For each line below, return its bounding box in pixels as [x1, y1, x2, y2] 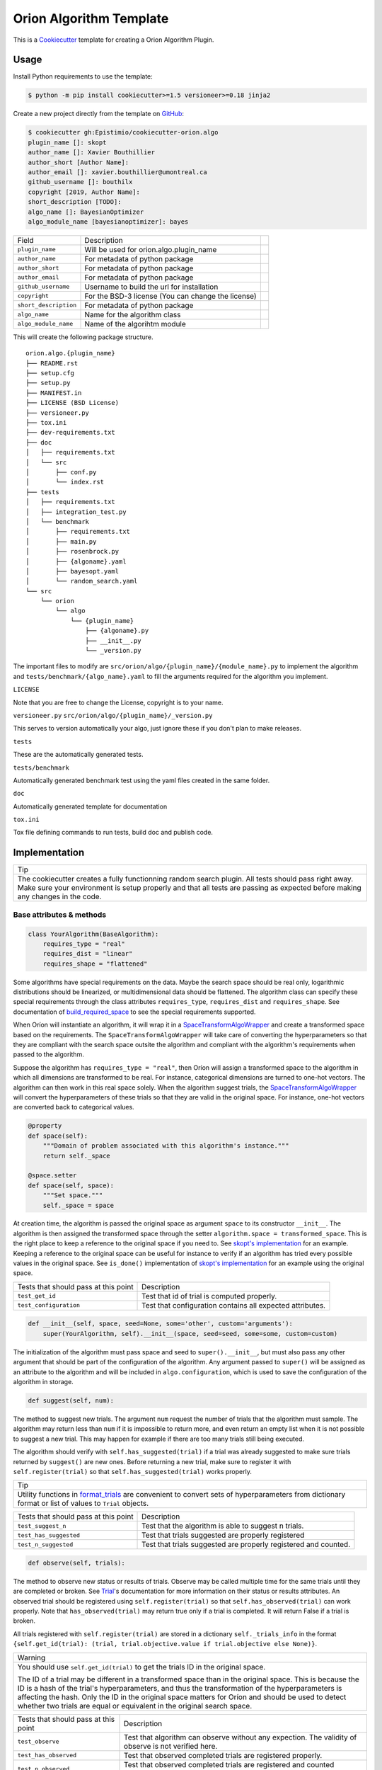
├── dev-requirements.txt [25, 428, 116, 437]
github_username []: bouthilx [28, 178, 133, 186]
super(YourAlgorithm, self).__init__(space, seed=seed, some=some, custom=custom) [42, 1330, 338, 1337]
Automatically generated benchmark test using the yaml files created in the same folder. [13, 776, 270, 784]
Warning [17, 1652, 46, 1662]
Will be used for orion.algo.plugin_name [84, 244, 217, 254]
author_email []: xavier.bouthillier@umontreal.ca [28, 168, 208, 176]
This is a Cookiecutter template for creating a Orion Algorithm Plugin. [13, 35, 214, 44]
